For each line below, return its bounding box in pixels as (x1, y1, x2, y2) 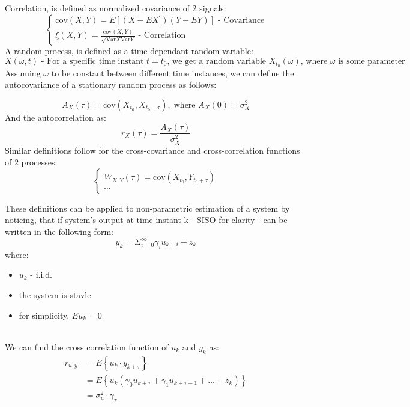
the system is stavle (19, 289, 91, 301)
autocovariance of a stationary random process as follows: (5, 78, 217, 91)
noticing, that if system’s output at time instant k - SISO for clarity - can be (5, 213, 288, 226)
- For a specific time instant (41, 57, 144, 66)
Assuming (5, 66, 41, 79)
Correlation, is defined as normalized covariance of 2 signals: (5, 2, 226, 14)
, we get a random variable (167, 57, 266, 66)
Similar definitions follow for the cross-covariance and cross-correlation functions (5, 144, 300, 156)
